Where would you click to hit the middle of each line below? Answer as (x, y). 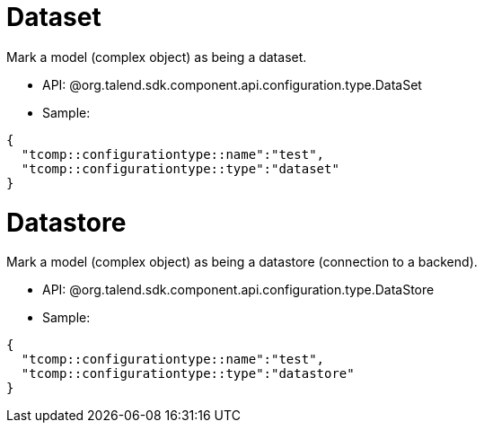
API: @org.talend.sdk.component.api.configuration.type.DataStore (238, 290)
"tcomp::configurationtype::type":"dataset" (180, 168)
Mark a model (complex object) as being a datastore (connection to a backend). (242, 262)
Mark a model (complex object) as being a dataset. (157, 57)
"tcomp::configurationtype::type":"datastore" (188, 374)
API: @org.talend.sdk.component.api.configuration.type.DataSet (232, 84)
